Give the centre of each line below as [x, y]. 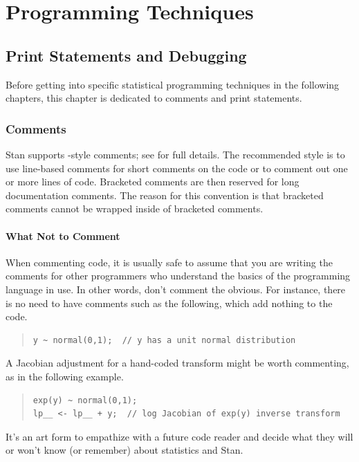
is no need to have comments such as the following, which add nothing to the [169, 303]
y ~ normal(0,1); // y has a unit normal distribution [164, 340]
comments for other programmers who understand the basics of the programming [178, 276]
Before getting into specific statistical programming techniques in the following [173, 84]
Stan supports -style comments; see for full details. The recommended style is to [175, 154]
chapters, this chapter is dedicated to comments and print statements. [154, 98]
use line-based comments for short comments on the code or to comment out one [177, 168]
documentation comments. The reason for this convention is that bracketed [165, 195]
